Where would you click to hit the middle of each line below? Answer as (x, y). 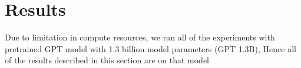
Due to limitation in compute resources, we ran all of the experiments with (140, 37)
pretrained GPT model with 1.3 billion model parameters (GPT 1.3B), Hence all (150, 48)
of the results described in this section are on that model (107, 60)
